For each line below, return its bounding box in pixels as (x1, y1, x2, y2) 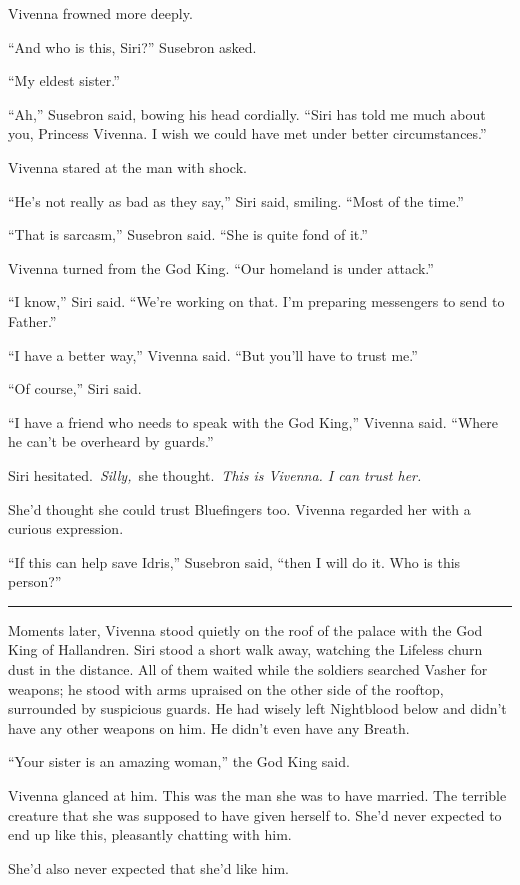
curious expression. (8, 518, 124, 539)
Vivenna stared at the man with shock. (8, 156, 247, 177)
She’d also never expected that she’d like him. (8, 857, 289, 878)
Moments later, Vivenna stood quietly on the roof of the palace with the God (8, 619, 483, 640)
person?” (8, 571, 62, 592)
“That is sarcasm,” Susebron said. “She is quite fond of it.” (8, 224, 368, 245)
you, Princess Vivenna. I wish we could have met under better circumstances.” (8, 123, 487, 144)
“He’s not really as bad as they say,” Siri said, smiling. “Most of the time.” (8, 190, 464, 211)
